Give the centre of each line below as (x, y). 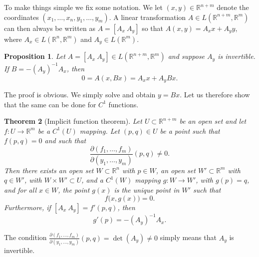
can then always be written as (50, 28)
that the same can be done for (50, 104)
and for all (20, 190)
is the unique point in (147, 190)
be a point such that (190, 130)
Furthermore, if (27, 207)
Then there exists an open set (49, 170)
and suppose (186, 56)
